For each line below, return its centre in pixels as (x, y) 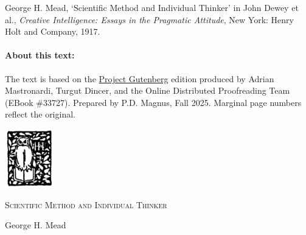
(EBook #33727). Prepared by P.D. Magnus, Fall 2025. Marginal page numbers (153, 102)
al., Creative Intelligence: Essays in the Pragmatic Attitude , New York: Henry (150, 19)
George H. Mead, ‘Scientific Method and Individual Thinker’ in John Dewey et (152, 7)
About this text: (40, 55)
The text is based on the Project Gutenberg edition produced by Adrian (140, 78)
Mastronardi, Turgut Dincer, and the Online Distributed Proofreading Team (148, 90)
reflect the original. (40, 114)
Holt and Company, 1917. (53, 31)
